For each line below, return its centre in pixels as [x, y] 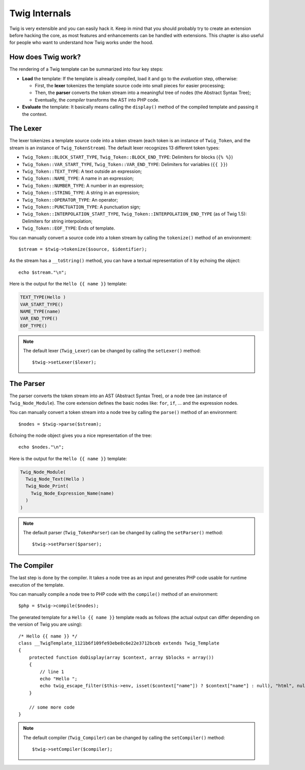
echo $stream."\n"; [43, 272]
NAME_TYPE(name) [40, 311]
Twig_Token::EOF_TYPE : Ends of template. [69, 228]
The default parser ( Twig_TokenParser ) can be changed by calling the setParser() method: [123, 533]
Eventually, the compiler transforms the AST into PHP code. [97, 100]
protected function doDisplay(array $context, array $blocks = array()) [121, 657]
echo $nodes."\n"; [41, 447]
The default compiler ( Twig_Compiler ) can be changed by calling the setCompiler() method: [124, 737]
